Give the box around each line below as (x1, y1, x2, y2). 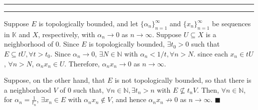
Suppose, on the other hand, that (4, 75, 105, 85)
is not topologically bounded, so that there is (115, 75, 252, 85)
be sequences (212, 18, 251, 28)
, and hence (111, 94, 146, 105)
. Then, (197, 84, 219, 95)
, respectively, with (38, 29, 95, 39)
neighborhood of (4, 39, 54, 49)
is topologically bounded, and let (38, 18, 138, 28)
